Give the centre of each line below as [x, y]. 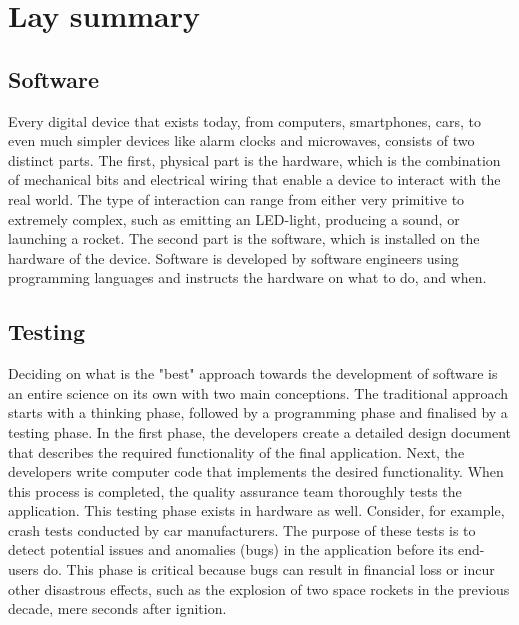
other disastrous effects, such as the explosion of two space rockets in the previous [259, 588]
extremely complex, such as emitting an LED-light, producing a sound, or [234, 218]
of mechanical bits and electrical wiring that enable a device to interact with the [254, 179]
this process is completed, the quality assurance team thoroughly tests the [235, 490]
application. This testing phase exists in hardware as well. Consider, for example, [256, 510]
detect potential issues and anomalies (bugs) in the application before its [231, 549]
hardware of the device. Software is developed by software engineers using [233, 257]
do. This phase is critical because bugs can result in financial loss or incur [269, 569]
